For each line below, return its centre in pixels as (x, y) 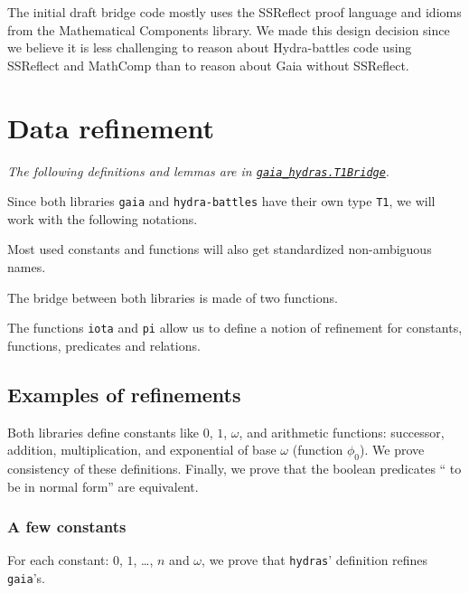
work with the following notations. (103, 218)
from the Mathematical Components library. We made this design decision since (229, 29)
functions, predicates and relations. (104, 345)
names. (27, 267)
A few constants (67, 527)
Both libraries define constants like (103, 432)
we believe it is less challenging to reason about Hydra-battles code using (210, 47)
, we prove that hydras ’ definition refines (315, 560)
